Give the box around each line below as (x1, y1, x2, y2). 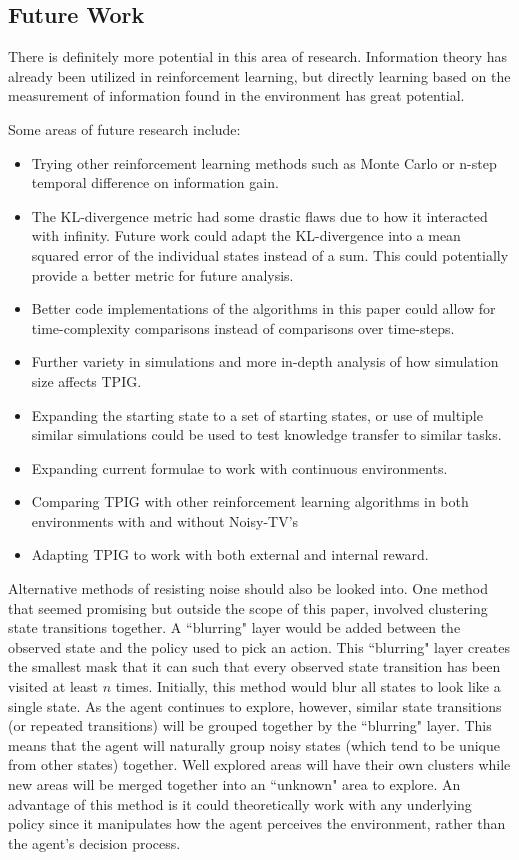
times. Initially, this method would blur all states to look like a (115, 676, 501, 697)
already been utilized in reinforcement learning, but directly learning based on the (8, 65, 511, 86)
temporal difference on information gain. (31, 172, 279, 193)
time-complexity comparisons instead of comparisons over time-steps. (31, 317, 455, 338)
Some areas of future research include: (8, 118, 241, 139)
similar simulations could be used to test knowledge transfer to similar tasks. (31, 424, 502, 445)
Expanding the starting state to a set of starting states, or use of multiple (31, 404, 483, 425)
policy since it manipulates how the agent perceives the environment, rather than (8, 813, 506, 834)
